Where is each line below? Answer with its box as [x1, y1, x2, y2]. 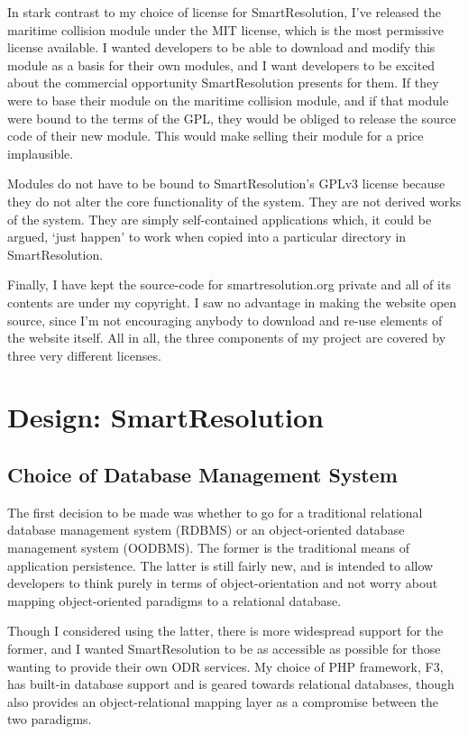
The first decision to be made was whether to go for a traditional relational [7, 502, 423, 521]
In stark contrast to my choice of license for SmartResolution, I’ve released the [7, 3, 441, 21]
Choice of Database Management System [7, 461, 398, 489]
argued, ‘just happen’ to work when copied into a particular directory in [7, 227, 407, 246]
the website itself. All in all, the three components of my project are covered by [7, 328, 446, 347]
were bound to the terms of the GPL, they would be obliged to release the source [7, 108, 456, 127]
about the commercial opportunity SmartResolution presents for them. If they [7, 73, 439, 92]
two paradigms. [7, 710, 92, 729]
